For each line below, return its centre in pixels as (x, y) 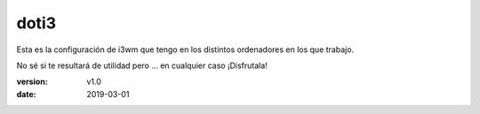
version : (32, 82)
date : (26, 94)
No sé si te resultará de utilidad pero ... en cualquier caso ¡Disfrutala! (142, 65)
